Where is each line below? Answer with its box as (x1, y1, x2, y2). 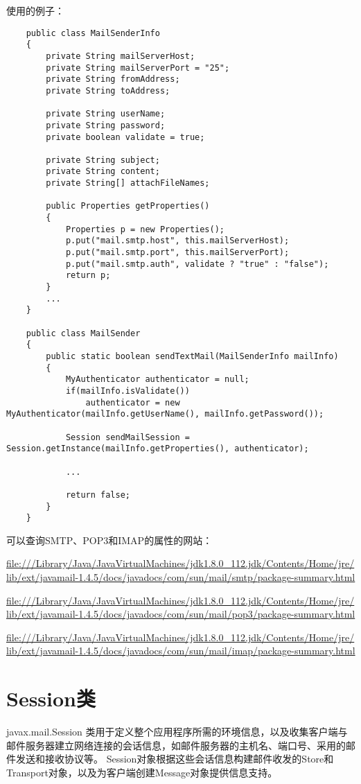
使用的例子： (6, 3, 64, 17)
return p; (65, 270, 111, 281)
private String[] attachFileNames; (46, 178, 210, 189)
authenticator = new (85, 397, 180, 408)
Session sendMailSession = (65, 432, 190, 442)
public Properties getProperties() (46, 201, 210, 211)
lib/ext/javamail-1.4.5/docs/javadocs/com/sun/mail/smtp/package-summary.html (6, 570, 355, 584)
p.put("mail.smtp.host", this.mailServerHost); (65, 236, 290, 246)
